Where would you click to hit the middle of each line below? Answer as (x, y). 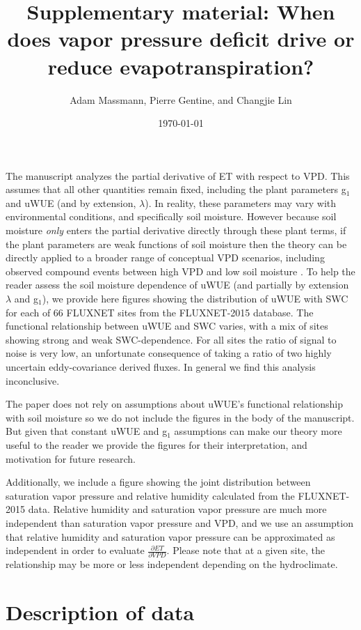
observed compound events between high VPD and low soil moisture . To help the (180, 271)
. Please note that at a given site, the (246, 550)
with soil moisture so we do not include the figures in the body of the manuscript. (180, 417)
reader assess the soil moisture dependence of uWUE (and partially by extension (177, 285)
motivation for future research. (71, 458)
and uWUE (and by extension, (71, 202)
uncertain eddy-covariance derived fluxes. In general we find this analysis (161, 367)
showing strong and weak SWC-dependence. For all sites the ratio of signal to (171, 339)
